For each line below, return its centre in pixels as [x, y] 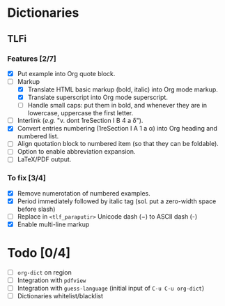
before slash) [36, 209]
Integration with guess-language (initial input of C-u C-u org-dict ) [111, 289]
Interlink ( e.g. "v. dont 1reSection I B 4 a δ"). [80, 121]
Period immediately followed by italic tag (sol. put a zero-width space [117, 201]
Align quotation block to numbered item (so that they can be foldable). [118, 144]
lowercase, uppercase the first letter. [80, 113]
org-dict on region [44, 272]
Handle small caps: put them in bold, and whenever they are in [117, 105]
